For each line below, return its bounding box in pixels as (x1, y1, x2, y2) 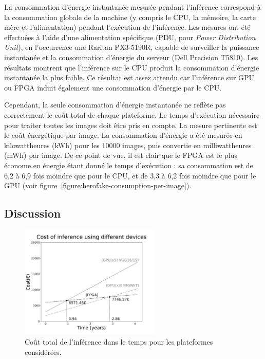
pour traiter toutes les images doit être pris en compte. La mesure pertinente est (4, 119, 257, 130)
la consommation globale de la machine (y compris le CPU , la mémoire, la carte (4, 11, 256, 22)
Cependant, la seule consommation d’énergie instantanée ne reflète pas (4, 99, 226, 110)
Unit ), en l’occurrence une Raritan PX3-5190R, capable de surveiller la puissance (4, 42, 259, 52)
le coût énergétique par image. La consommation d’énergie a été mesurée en (4, 130, 242, 140)
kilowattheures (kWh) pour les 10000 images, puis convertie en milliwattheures (4, 139, 252, 150)
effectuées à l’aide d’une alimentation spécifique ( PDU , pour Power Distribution (4, 31, 256, 42)
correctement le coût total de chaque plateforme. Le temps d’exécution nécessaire (4, 109, 260, 120)
